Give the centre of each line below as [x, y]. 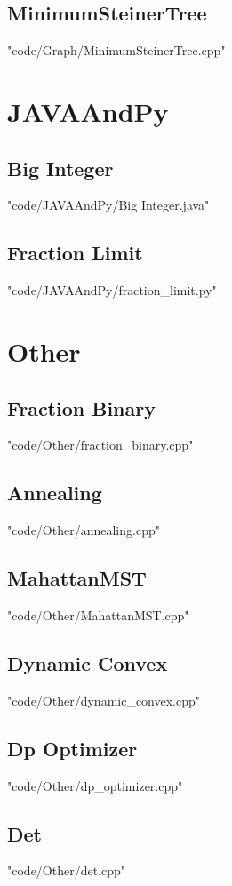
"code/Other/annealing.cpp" [84, 530]
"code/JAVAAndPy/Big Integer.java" [108, 205]
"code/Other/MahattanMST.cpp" [98, 615]
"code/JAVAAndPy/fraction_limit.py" [112, 290]
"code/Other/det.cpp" [67, 870]
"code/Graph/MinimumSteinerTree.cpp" [116, 50]
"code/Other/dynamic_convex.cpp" [104, 700]
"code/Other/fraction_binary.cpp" [100, 445]
